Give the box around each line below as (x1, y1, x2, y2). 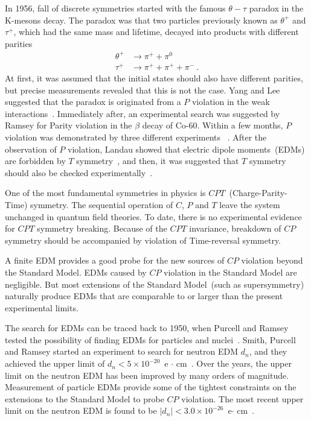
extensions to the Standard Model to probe (5, 392, 164, 405)
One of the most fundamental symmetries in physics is (5, 186, 206, 199)
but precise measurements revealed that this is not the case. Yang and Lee (5, 83, 280, 96)
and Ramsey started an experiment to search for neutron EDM (5, 345, 239, 358)
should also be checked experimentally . (5, 166, 153, 179)
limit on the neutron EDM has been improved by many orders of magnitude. (5, 369, 289, 381)
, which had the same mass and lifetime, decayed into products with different (13, 25, 299, 38)
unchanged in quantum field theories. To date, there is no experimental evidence (5, 210, 302, 223)
